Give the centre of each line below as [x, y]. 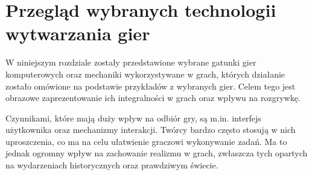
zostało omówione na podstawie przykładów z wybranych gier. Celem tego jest [151, 86]
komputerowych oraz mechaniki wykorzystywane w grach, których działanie [145, 74]
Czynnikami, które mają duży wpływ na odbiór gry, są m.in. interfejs [133, 118]
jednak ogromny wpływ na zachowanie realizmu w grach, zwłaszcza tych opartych [157, 153]
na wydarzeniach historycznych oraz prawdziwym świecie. [112, 165]
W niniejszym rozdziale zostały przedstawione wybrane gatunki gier [131, 62]
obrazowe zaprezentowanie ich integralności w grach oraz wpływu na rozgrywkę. [153, 98]
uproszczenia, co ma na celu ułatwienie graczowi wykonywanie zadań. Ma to [146, 141]
